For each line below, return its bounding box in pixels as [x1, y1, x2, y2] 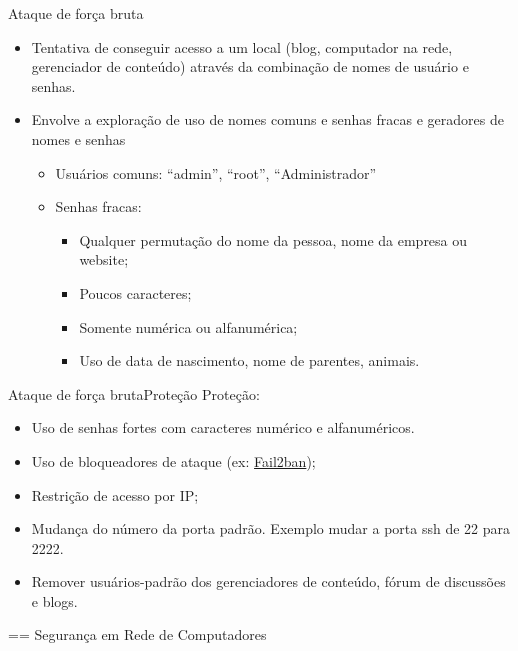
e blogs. [31, 590, 78, 611]
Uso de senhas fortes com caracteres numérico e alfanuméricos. [31, 417, 415, 438]
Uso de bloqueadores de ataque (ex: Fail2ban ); [31, 450, 316, 471]
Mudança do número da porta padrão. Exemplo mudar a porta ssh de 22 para [31, 518, 510, 539]
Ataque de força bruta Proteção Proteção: [8, 383, 260, 404]
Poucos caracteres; [79, 282, 192, 303]
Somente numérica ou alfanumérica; [79, 316, 298, 337]
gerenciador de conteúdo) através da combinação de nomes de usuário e [31, 56, 469, 77]
